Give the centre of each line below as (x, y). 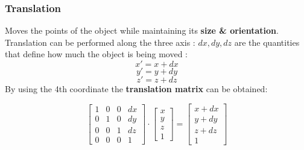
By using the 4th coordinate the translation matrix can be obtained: (136, 89)
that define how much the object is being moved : (97, 54)
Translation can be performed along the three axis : (100, 42)
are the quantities (267, 42)
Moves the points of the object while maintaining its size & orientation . (142, 30)
